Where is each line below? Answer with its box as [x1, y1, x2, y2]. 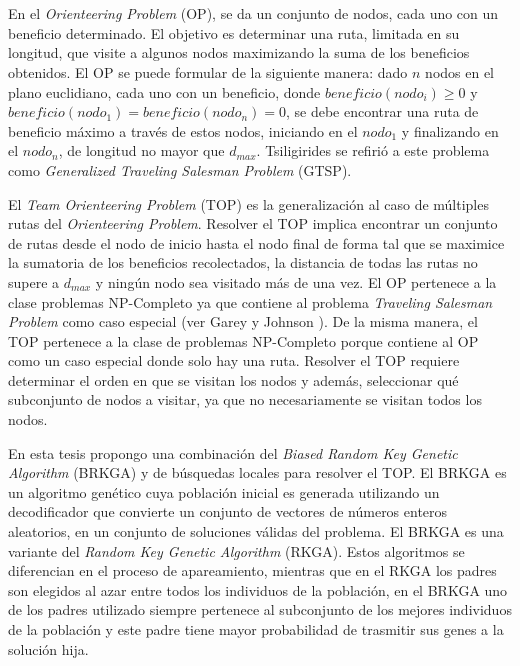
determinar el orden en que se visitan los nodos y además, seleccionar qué [8, 369, 459, 390]
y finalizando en [401, 120, 499, 141]
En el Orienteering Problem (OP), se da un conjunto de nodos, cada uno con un [8, 3, 499, 24]
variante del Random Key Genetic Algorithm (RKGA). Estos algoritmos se [8, 540, 465, 561]
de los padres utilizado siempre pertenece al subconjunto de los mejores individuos [8, 599, 512, 620]
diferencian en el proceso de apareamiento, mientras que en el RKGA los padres [8, 560, 497, 581]
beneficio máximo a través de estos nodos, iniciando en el [8, 120, 358, 141]
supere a [8, 271, 60, 292]
